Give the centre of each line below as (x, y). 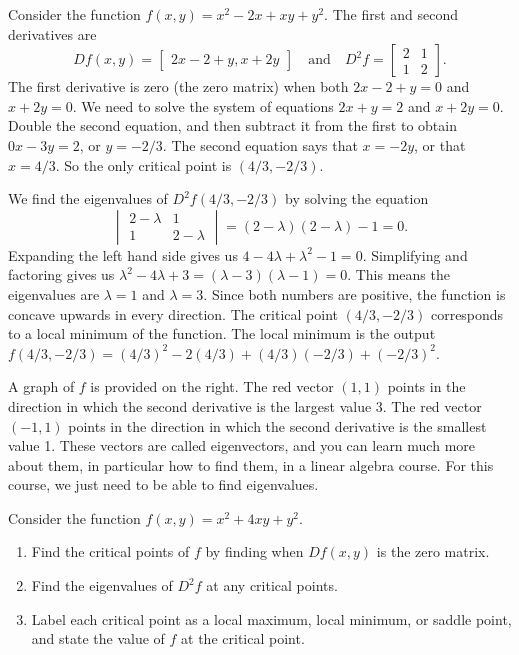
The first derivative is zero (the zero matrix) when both (178, 86)
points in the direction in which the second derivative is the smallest (277, 425)
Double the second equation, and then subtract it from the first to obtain (232, 125)
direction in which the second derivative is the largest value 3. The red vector (245, 405)
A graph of (41, 386)
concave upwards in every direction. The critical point (173, 313)
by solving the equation (357, 198)
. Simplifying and (415, 254)
